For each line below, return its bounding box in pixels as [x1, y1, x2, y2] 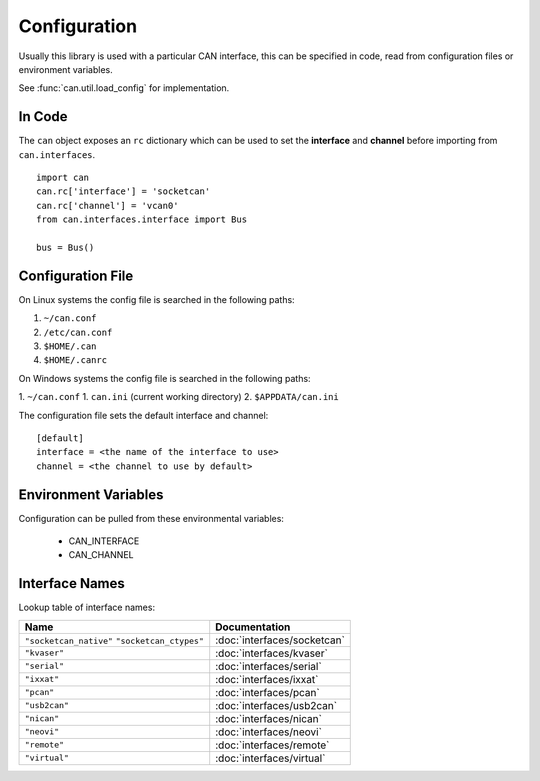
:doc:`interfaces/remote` [215, 738, 330, 752]
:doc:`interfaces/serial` [215, 659, 322, 673]
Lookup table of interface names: [18, 601, 155, 614]
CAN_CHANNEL [68, 549, 134, 561]
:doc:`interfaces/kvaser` [215, 646, 329, 660]
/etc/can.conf [43, 326, 113, 338]
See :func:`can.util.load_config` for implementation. [18, 82, 230, 94]
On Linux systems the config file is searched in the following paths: [18, 293, 295, 305]
